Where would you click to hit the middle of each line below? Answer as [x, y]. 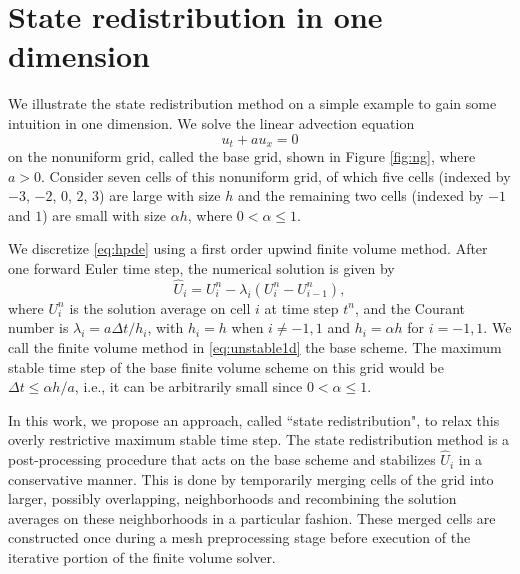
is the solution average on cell [160, 307]
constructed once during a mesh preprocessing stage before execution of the [239, 537]
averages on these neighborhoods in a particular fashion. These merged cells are [252, 517]
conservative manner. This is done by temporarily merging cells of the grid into [251, 478]
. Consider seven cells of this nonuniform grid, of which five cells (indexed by [276, 175]
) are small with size [104, 214]
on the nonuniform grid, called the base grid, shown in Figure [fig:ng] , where [242, 155]
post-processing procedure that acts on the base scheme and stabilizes [222, 459]
